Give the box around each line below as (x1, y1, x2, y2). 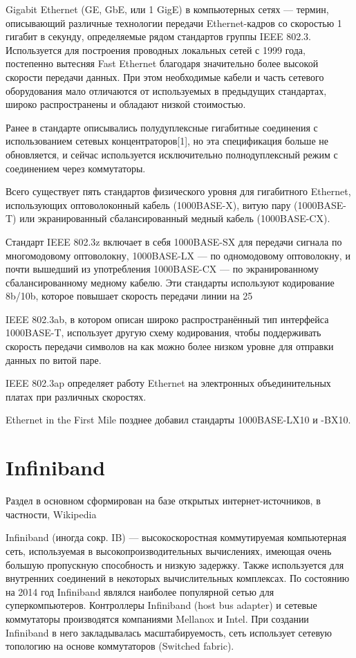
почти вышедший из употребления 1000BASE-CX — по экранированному (6, 262, 319, 276)
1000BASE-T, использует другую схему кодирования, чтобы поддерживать (6, 325, 321, 340)
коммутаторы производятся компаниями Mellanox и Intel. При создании (6, 611, 309, 625)
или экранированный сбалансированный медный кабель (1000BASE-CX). (19, 211, 330, 226)
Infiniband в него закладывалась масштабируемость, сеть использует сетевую (6, 625, 332, 639)
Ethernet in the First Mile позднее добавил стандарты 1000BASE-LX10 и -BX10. (6, 412, 351, 427)
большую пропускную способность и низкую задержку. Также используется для (6, 557, 344, 572)
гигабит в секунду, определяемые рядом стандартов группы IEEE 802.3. (6, 29, 311, 44)
